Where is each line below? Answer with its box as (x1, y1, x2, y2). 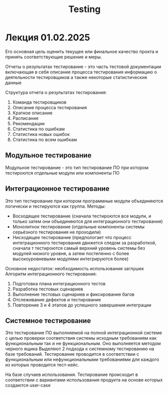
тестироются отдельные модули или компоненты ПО (5, 170, 120, 176)
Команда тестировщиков (12, 99, 67, 105)
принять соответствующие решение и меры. (5, 54, 102, 60)
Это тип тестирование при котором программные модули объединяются (5, 198, 163, 204)
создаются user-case (5, 382, 51, 388)
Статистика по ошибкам (12, 126, 65, 132)
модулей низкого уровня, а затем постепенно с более (12, 250, 130, 256)
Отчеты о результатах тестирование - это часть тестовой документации (5, 63, 161, 69)
